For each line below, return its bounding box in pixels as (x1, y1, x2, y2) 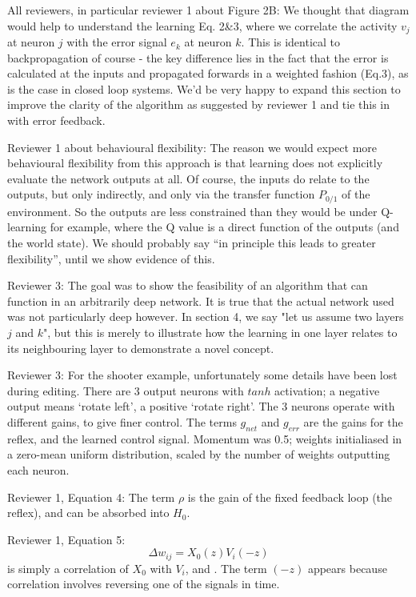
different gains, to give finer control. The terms (7, 413, 237, 430)
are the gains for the (303, 413, 403, 430)
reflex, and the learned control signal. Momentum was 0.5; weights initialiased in (7, 430, 402, 447)
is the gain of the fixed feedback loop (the (187, 488, 393, 505)
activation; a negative (274, 382, 380, 399)
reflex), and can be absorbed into (7, 504, 170, 521)
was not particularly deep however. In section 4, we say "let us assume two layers (7, 308, 404, 325)
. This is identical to (241, 34, 341, 50)
